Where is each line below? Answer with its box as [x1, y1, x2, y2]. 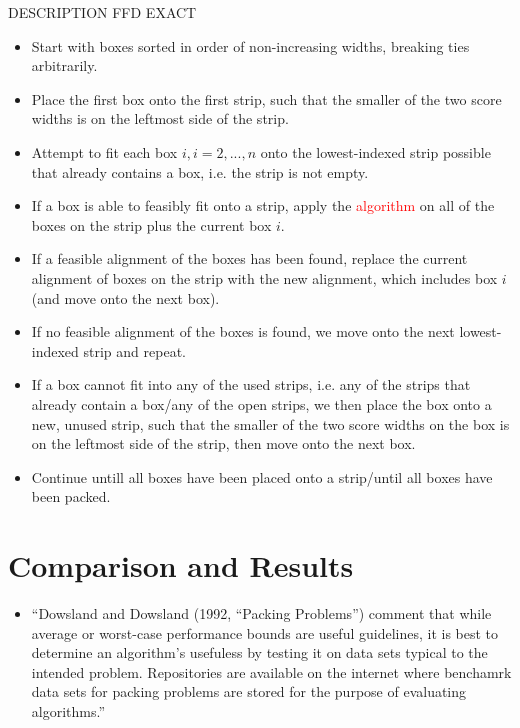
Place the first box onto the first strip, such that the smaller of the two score [31, 88, 502, 109]
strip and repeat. [83, 340, 186, 361]
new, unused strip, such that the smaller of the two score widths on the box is [31, 413, 510, 434]
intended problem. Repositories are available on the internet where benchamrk [31, 661, 512, 682]
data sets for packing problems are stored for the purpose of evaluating [31, 681, 467, 702]
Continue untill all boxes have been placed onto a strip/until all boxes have [31, 466, 493, 487]
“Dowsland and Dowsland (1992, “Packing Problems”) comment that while [31, 603, 492, 623]
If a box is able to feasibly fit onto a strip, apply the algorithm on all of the [31, 195, 495, 216]
